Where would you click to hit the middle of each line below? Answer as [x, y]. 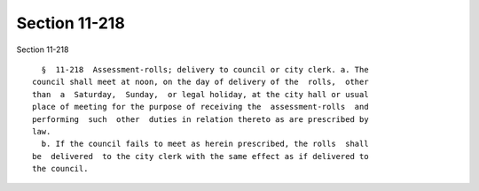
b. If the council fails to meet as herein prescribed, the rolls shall [205, 144]
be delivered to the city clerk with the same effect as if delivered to [200, 156]
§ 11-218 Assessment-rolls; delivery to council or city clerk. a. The [205, 69]
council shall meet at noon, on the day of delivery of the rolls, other [200, 82]
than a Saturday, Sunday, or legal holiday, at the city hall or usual [200, 94]
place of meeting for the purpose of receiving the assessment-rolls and [200, 107]
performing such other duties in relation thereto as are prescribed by [200, 119]
